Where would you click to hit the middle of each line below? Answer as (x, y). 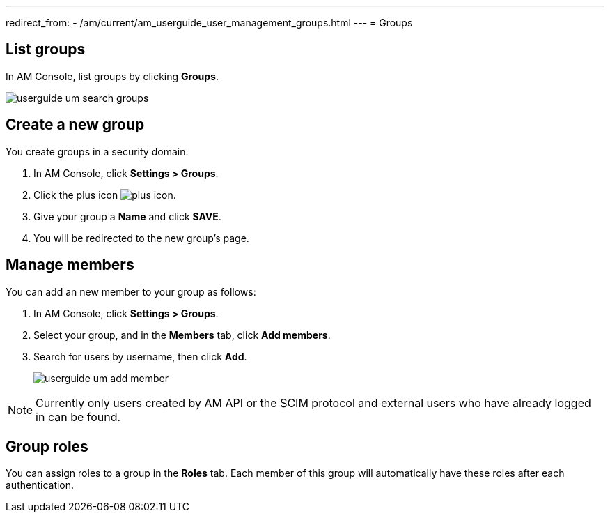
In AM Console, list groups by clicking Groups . (112, 76)
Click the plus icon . (105, 195)
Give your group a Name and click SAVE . (127, 216)
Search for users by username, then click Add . (140, 356)
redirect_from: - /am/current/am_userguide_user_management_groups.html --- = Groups (209, 23)
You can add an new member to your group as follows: (131, 291)
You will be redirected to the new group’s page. (141, 238)
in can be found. (78, 417)
